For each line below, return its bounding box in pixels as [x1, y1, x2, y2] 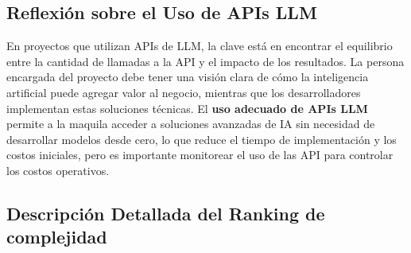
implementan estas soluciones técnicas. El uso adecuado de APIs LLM [6, 99, 368, 116]
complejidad [6, 224, 107, 249]
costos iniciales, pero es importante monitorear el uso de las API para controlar [6, 146, 394, 163]
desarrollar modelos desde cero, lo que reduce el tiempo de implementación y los [6, 130, 397, 147]
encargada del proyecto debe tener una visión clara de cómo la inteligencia [6, 68, 369, 85]
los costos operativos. [6, 162, 110, 178]
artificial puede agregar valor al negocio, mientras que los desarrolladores [6, 84, 361, 100]
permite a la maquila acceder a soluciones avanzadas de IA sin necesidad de [6, 115, 375, 132]
